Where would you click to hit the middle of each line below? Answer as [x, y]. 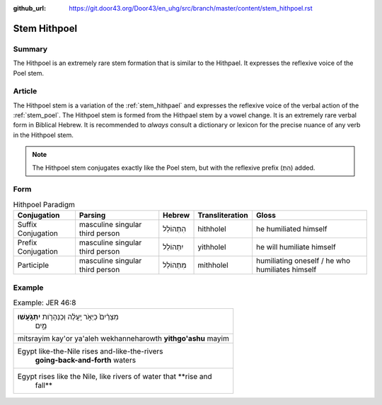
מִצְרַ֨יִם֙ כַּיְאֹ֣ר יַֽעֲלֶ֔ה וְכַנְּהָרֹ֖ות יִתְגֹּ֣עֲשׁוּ [68, 317]
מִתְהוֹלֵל [175, 265]
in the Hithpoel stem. [43, 135]
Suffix [27, 225]
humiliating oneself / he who [303, 261]
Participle [33, 265]
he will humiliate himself [296, 247]
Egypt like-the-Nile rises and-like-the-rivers [90, 351]
